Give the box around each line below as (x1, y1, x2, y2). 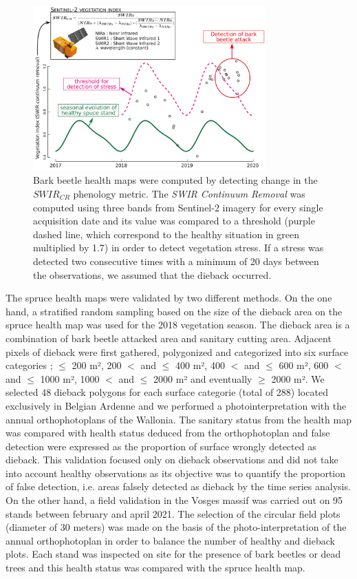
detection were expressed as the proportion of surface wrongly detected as (6, 439, 316, 453)
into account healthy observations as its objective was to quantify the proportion (6, 465, 346, 480)
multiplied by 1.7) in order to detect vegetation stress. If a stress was (33, 240, 324, 255)
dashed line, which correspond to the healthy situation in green (33, 227, 299, 241)
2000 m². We (271, 371, 325, 386)
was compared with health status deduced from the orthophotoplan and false (6, 425, 330, 440)
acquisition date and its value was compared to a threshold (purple (33, 213, 315, 228)
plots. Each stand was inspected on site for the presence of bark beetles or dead (6, 547, 341, 561)
